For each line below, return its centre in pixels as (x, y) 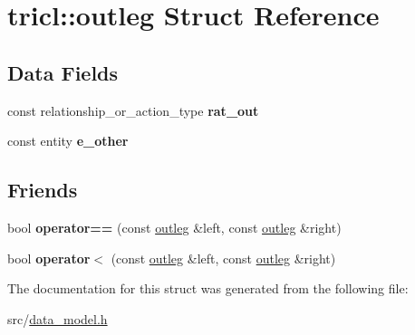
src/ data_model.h (58, 318)
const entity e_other (68, 141)
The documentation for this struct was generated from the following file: (208, 288)
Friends (43, 190)
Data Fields (63, 72)
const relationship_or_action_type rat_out (133, 110)
